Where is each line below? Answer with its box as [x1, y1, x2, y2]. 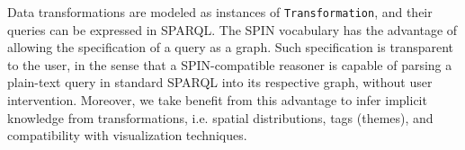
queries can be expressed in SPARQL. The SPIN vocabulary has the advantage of [7, 20, 458, 39]
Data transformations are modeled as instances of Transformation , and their [7, 3, 433, 21]
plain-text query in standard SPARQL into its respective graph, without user [7, 73, 433, 92]
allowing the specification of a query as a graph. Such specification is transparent [7, 38, 454, 57]
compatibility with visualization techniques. [7, 126, 247, 145]
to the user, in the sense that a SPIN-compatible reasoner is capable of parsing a [7, 55, 452, 74]
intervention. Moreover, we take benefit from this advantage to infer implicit [7, 91, 427, 110]
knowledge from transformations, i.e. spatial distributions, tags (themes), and [7, 108, 434, 127]
